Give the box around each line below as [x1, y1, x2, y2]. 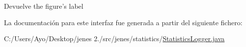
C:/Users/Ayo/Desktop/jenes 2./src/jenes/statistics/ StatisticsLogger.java [4, 33, 225, 44]
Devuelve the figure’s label [4, 1, 83, 11]
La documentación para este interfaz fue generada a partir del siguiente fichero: [4, 17, 243, 27]
